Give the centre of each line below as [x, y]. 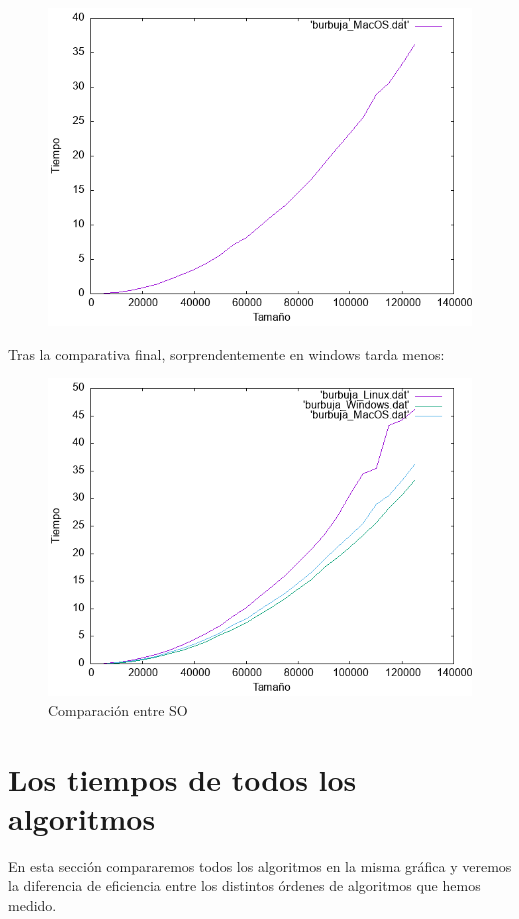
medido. [32, 904]
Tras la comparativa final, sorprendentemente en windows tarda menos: [226, 353]
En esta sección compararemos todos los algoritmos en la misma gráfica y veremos [260, 865]
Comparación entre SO [118, 709]
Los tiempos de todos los [182, 778]
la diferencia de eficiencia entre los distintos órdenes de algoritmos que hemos [244, 885]
